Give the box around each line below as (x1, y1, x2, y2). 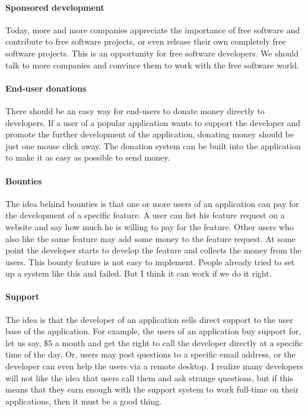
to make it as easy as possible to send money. (5, 151, 170, 164)
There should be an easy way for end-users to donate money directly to (5, 104, 265, 117)
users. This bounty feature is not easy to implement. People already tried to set (5, 255, 295, 268)
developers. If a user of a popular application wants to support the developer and (5, 116, 301, 128)
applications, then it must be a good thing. (5, 394, 162, 407)
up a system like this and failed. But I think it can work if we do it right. (5, 267, 272, 280)
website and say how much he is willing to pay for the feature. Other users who (5, 220, 294, 233)
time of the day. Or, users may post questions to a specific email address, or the (5, 348, 296, 360)
